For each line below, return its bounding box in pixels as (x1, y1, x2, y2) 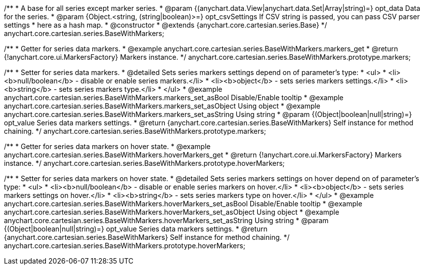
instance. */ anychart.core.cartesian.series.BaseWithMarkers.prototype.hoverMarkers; (4, 159, 285, 167)
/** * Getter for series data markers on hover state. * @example (4, 142, 211, 151)
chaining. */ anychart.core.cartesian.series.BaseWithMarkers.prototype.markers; (4, 127, 266, 135)
